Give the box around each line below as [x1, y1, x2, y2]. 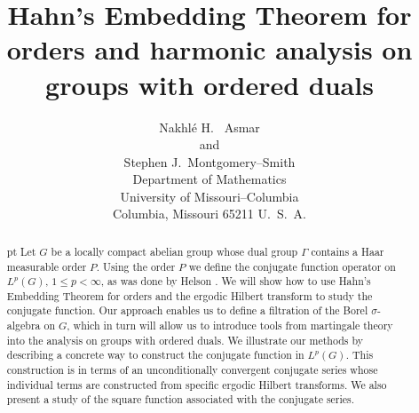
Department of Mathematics [132, 170, 287, 188]
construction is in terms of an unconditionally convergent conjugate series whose [6, 362, 378, 377]
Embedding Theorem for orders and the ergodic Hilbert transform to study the [6, 288, 373, 303]
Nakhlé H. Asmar [159, 117, 260, 136]
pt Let [6, 243, 36, 258]
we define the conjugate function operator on [188, 258, 396, 274]
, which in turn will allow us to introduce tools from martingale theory [67, 318, 393, 333]
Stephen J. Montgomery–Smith [123, 152, 296, 171]
